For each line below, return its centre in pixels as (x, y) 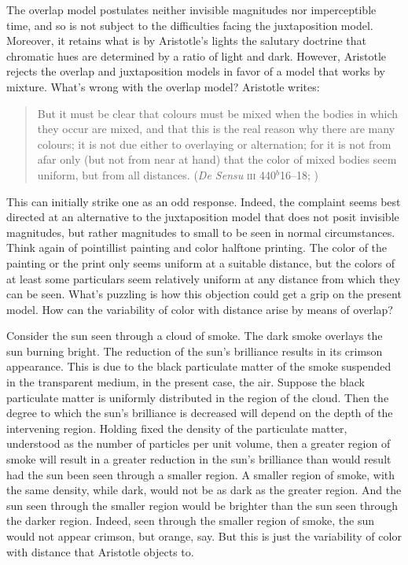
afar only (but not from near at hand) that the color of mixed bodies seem (217, 159)
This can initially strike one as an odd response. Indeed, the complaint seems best (204, 201)
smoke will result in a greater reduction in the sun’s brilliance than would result (199, 459)
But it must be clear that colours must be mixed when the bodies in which (218, 113)
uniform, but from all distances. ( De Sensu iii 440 (157, 174)
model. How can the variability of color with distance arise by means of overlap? (200, 309)
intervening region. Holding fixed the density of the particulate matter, (177, 428)
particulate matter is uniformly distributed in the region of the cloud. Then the (198, 397)
